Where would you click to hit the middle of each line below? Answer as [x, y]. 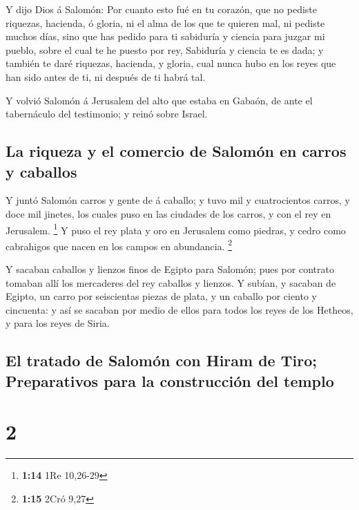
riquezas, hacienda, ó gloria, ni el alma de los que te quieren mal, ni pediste [165, 22]
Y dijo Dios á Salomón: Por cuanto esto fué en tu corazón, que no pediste [162, 9]
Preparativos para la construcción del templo [170, 380]
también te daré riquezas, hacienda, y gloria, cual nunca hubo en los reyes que [171, 63]
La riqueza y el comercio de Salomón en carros [176, 151]
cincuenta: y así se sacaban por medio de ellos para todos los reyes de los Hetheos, [179, 309]
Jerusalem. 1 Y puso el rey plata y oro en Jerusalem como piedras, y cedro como [176, 229]
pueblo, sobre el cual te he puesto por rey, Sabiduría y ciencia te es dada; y [165, 49]
